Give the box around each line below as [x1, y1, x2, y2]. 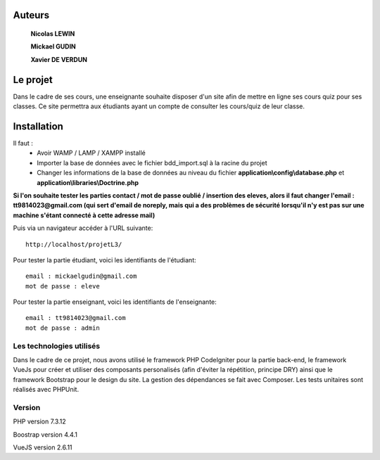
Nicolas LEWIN [30, 30, 75, 38]
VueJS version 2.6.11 [13, 443, 73, 452]
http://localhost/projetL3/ [25, 240, 122, 248]
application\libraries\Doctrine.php [37, 178, 139, 186]
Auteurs [13, 9, 50, 21]
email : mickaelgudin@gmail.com [25, 272, 137, 281]
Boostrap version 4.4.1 [13, 430, 77, 439]
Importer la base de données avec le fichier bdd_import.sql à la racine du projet [37, 158, 267, 167]
